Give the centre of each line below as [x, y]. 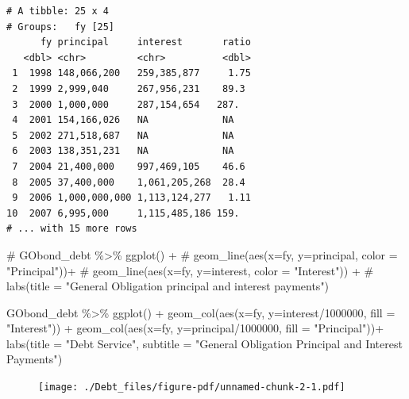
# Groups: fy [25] [61, 27]
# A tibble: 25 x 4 [58, 11]
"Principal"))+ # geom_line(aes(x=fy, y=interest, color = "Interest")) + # [190, 270]
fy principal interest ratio [145, 42]
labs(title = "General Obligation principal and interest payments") [168, 286]
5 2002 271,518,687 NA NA [123, 135]
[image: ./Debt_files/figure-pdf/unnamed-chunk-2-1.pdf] [192, 387]
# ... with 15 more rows [72, 229]
